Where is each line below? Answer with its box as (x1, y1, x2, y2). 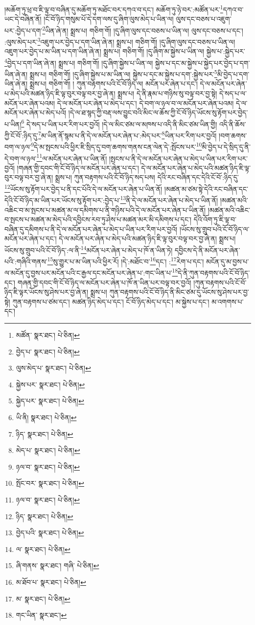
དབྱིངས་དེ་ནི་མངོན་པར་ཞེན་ (175, 245, 240, 255)
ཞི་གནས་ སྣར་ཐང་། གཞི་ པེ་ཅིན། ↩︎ (16, 560, 99, 571)
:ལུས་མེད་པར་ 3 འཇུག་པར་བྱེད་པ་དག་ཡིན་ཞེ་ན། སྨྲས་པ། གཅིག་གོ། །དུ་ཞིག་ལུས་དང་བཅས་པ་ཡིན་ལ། (4, 35, 235, 47)
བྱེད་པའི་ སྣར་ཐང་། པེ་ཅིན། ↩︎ (16, 527, 84, 538)
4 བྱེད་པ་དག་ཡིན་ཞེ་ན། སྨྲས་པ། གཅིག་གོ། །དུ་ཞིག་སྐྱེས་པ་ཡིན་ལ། (4, 56, 153, 68)
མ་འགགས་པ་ (211, 296, 244, 306)
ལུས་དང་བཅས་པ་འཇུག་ (176, 14, 232, 24)
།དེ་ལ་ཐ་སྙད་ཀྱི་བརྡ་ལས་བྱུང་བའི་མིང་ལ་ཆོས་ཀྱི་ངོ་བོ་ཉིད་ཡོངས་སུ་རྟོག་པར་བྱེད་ (68, 107, 248, 118)
